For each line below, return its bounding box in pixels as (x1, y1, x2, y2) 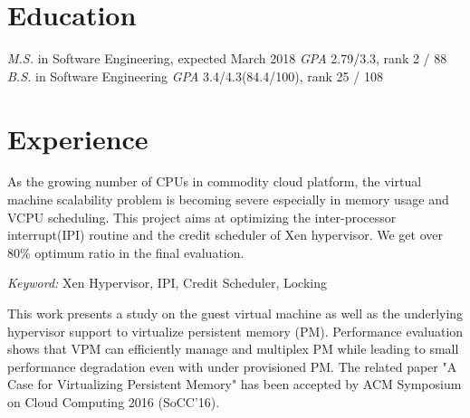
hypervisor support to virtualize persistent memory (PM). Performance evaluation (7, 321, 464, 340)
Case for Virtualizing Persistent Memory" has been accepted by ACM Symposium (7, 375, 462, 394)
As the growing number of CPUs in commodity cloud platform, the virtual (7, 172, 422, 191)
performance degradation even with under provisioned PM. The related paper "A (7, 356, 457, 375)
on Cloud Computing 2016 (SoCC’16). (7, 392, 220, 411)
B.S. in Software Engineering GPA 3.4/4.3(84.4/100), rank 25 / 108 (7, 66, 383, 85)
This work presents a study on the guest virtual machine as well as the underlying (7, 304, 464, 322)
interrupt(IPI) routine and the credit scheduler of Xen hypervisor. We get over (7, 225, 443, 244)
